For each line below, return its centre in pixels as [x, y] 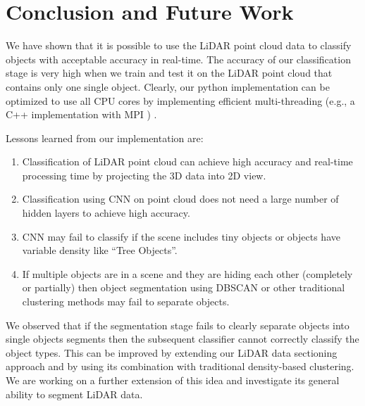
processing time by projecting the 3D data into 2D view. [144, 175]
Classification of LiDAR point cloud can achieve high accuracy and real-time [187, 161]
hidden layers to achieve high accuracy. [106, 213]
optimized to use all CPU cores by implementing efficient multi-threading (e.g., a [180, 100]
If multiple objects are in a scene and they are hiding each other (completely [187, 273]
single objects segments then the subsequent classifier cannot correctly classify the [182, 339]
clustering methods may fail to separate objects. [126, 302]
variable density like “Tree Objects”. [100, 250]
